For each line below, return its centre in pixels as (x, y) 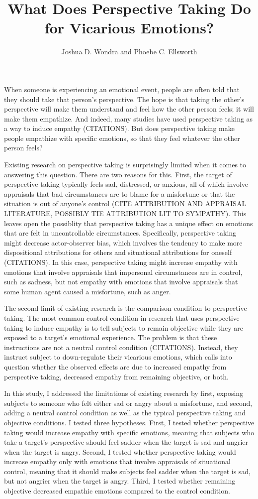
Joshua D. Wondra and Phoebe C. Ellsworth (129, 52)
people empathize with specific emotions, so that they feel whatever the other (122, 138)
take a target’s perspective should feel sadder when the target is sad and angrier (126, 442)
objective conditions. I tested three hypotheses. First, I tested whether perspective (129, 422)
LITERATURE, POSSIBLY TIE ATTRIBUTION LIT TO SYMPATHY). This (125, 213)
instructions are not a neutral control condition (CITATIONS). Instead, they (121, 347)
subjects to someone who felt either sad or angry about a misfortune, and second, (128, 403)
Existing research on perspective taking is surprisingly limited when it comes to (125, 165)
